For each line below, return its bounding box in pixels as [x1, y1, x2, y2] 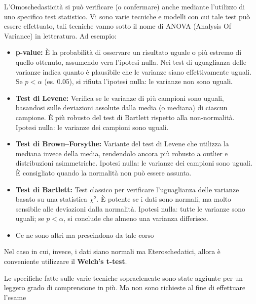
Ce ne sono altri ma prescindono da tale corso [15, 229, 154, 240]
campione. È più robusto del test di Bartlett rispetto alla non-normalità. [15, 112, 235, 122]
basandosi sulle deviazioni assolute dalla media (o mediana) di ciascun [15, 102, 228, 113]
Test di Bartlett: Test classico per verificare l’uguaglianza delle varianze [15, 184, 239, 194]
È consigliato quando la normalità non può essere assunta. [15, 167, 191, 177]
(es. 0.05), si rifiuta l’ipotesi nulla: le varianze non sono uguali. [44, 76, 233, 87]
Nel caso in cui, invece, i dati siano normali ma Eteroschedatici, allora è [4, 246, 220, 257]
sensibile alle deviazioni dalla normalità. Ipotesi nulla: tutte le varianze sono [15, 203, 245, 214]
